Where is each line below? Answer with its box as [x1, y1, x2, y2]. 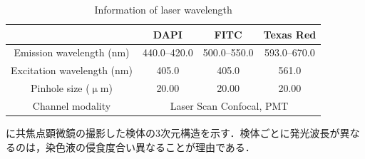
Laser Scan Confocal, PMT [170, 98, 289, 113]
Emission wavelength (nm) [14, 45, 130, 60]
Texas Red [263, 26, 317, 41]
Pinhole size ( [30, 81, 90, 96]
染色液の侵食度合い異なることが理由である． [45, 139, 255, 154]
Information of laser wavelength [94, 2, 232, 16]
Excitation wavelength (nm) [11, 63, 133, 78]
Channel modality [32, 98, 111, 113]
